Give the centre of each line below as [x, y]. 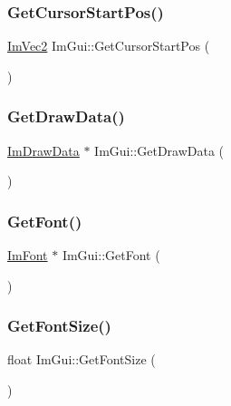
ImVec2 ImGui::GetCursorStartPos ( [109, 46]
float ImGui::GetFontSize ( [82, 359]
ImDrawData [43, 150]
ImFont [28, 255]
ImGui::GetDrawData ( [159, 150]
